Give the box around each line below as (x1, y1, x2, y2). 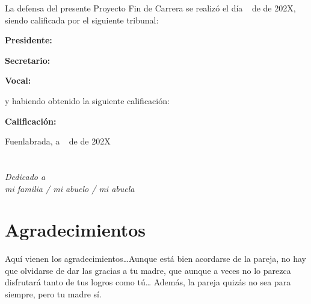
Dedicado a (5, 170, 46, 182)
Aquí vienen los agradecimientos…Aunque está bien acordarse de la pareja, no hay (5, 252, 307, 265)
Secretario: (5, 54, 51, 66)
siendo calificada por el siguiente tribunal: (5, 13, 159, 26)
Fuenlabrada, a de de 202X (5, 135, 111, 147)
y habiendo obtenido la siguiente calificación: (5, 94, 170, 107)
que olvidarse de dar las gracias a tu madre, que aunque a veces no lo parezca (5, 264, 291, 276)
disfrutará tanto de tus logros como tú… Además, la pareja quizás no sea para (5, 276, 291, 288)
